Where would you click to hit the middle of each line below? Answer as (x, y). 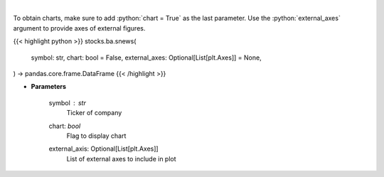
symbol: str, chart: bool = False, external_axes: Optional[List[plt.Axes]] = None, (146, 58)
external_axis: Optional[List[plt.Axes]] (104, 149)
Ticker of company (94, 113)
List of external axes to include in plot (122, 159)
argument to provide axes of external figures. (79, 28)
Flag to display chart (96, 136)
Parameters (49, 87)
